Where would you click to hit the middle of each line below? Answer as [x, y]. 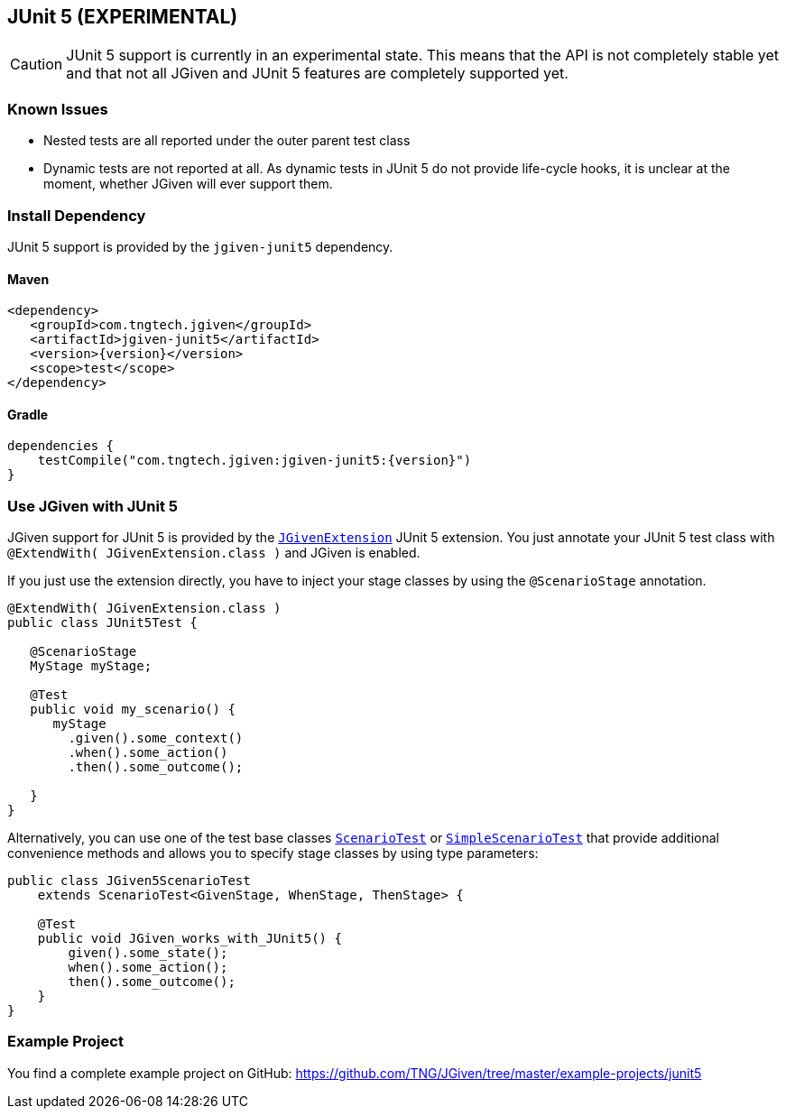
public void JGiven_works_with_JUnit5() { [190, 939]
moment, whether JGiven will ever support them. [188, 184]
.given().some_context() [156, 738]
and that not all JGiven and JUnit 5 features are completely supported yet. [317, 74]
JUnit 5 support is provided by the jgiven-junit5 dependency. [200, 246]
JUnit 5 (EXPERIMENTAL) [123, 17]
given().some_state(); [148, 953]
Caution [37, 65]
